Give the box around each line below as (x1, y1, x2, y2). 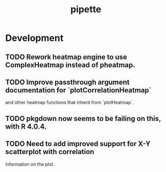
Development (5, 32, 64, 44)
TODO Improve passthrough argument (5, 78, 130, 86)
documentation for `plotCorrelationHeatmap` (5, 86, 152, 94)
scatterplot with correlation (5, 148, 94, 156)
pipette (70, 4, 102, 15)
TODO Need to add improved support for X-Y (5, 139, 151, 149)
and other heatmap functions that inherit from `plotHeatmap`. (5, 100, 134, 106)
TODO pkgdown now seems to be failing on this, (5, 114, 161, 123)
